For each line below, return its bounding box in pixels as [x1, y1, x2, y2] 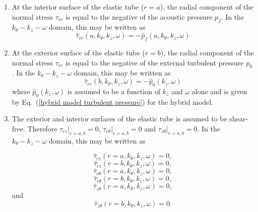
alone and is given [191, 86, 247, 96]
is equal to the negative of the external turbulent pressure [66, 57, 244, 67]
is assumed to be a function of [67, 86, 160, 96]
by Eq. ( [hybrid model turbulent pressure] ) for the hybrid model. [12, 96, 214, 107]
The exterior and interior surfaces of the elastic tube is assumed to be [12, 113, 227, 124]
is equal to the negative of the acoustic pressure [66, 11, 213, 22]
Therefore [27, 123, 57, 133]
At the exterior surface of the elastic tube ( [12, 47, 145, 57]
